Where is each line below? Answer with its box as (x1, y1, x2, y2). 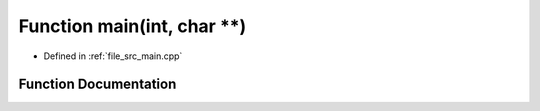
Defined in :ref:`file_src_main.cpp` (43, 50, 183, 62)
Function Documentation (18, 76, 177, 93)
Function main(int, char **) (18, 15, 247, 37)
